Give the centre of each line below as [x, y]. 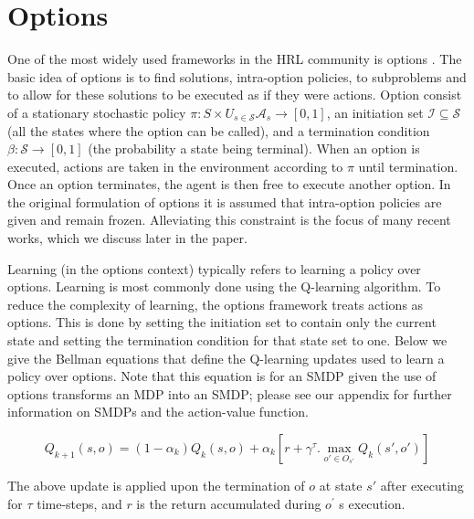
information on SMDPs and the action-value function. [158, 412]
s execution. [372, 503]
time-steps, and [79, 503]
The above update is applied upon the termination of [156, 485]
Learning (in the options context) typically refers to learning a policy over [214, 268]
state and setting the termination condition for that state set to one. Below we [227, 340]
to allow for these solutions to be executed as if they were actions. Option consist [235, 95]
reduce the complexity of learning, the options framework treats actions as [216, 304]
